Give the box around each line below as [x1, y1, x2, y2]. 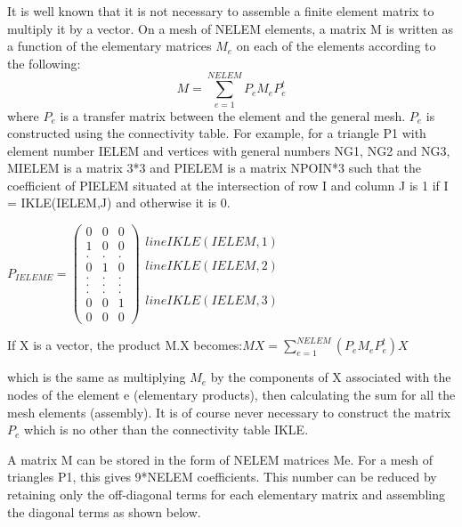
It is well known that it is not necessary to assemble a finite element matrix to [7, 2, 434, 20]
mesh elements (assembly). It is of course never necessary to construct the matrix [7, 402, 451, 421]
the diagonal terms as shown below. [7, 502, 201, 521]
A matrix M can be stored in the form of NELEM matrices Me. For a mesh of [7, 450, 433, 468]
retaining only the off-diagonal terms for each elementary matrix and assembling [7, 484, 445, 503]
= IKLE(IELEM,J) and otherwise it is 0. [7, 193, 231, 212]
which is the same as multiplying [7, 368, 186, 386]
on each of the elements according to [236, 36, 436, 55]
